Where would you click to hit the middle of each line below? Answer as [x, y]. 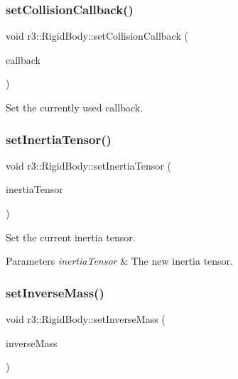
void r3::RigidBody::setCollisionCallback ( [97, 36]
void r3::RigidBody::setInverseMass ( [86, 319]
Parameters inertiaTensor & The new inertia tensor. [119, 261]
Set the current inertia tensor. [71, 237]
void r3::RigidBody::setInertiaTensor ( [88, 165]
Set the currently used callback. [75, 107]
